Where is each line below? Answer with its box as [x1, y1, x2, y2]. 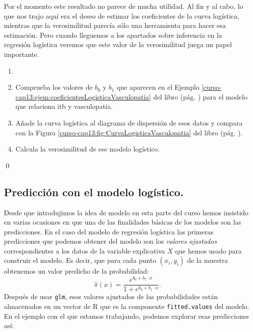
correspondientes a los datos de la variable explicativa [4, 245, 165, 255]
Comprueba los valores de [15, 82, 93, 92]
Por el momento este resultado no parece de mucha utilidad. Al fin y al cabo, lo [4, 1, 243, 11]
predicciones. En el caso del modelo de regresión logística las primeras [4, 226, 214, 236]
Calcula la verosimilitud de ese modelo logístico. [15, 144, 160, 154]
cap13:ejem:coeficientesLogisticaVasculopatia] [15, 91, 151, 102]
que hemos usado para [175, 245, 242, 255]
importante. [4, 49, 39, 59]
